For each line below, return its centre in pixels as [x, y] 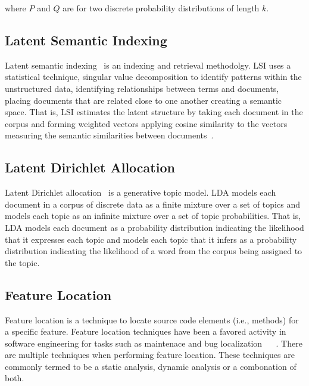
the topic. [22, 262]
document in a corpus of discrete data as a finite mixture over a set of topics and [152, 204]
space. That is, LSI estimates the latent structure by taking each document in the [154, 112]
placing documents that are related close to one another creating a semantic [143, 100]
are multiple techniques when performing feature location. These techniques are [150, 355]
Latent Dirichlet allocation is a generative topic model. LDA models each [141, 192]
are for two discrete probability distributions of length [161, 8]
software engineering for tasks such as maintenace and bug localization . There [154, 343]
